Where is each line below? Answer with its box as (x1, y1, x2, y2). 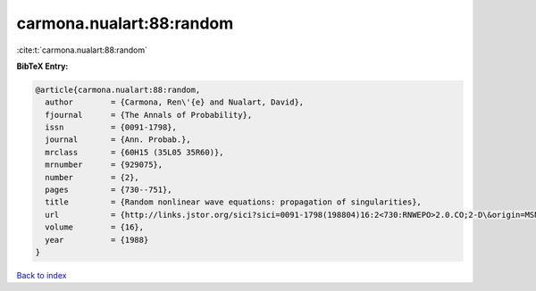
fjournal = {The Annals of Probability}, (45, 110, 253, 120)
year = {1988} (45, 235, 149, 245)
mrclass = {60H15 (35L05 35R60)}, (45, 147, 224, 157)
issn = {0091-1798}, (45, 122, 178, 133)
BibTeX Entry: (16, 61, 69, 71)
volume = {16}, (45, 222, 145, 232)
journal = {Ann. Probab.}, (45, 135, 191, 145)
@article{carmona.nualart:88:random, (35, 85, 201, 95)
